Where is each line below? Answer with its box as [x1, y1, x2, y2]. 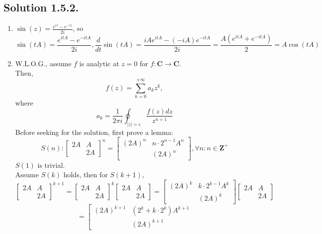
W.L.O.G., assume [15, 58, 72, 68]
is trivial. [37, 159, 65, 170]
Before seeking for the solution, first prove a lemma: [15, 126, 173, 137]
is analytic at [79, 58, 119, 68]
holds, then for [63, 169, 108, 180]
